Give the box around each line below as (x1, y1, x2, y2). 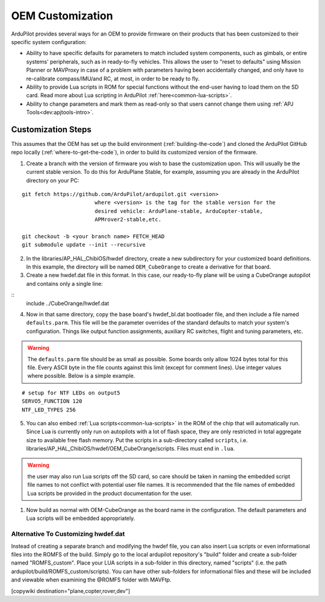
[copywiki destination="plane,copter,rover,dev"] (11, 587, 131, 594)
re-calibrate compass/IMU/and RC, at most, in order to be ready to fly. (26, 75, 200, 82)
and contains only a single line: (26, 280, 103, 287)
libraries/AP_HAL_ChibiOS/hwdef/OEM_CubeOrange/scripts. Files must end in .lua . (26, 445, 235, 452)
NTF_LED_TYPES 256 (22, 406, 76, 413)
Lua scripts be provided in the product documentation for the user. (27, 489, 193, 497)
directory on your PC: (26, 177, 79, 184)
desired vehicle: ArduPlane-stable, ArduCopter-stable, (94, 208, 263, 214)
